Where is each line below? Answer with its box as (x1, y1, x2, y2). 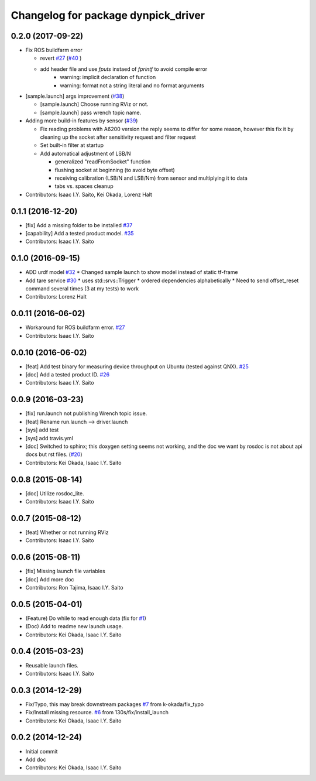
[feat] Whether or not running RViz (25, 529, 109, 536)
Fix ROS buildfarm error (25, 47, 83, 54)
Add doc (25, 756, 46, 763)
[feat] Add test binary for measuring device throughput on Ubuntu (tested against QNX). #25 (25, 363, 249, 370)
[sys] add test (25, 426, 59, 433)
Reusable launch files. (25, 662, 79, 669)
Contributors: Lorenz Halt (25, 293, 87, 300)
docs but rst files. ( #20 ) (25, 451, 83, 458)
